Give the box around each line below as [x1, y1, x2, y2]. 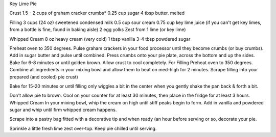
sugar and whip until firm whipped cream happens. [9, 107, 117, 113]
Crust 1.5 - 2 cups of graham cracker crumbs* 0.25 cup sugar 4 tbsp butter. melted [9, 10, 185, 16]
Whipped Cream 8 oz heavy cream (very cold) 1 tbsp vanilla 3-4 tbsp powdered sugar [9, 36, 191, 42]
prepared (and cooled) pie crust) [9, 74, 79, 80]
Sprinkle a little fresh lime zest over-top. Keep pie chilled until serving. [9, 125, 157, 131]
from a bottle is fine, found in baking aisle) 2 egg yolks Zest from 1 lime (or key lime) [9, 26, 186, 33]
